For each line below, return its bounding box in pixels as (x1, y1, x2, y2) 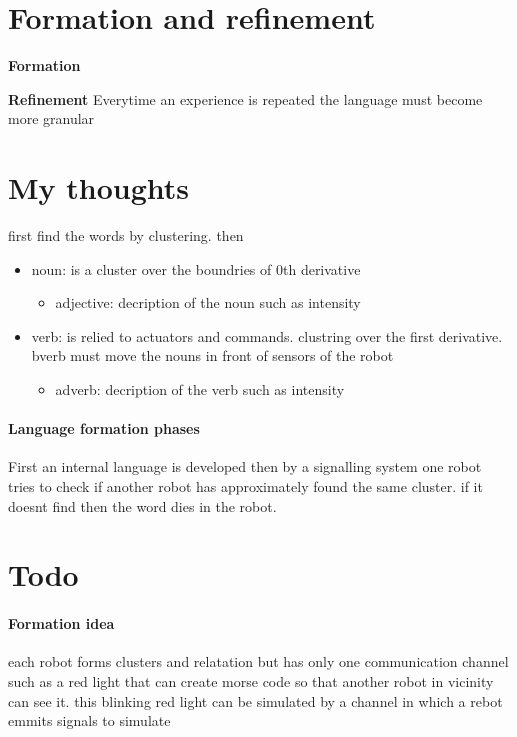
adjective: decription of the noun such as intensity (55, 292, 361, 313)
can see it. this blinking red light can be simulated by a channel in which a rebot (8, 690, 503, 711)
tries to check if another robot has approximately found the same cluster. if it (8, 475, 483, 496)
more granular (8, 108, 95, 129)
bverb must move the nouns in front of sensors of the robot (31, 345, 394, 366)
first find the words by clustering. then (8, 225, 244, 246)
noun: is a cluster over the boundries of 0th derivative (31, 258, 361, 279)
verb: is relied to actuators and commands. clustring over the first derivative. (31, 325, 503, 346)
